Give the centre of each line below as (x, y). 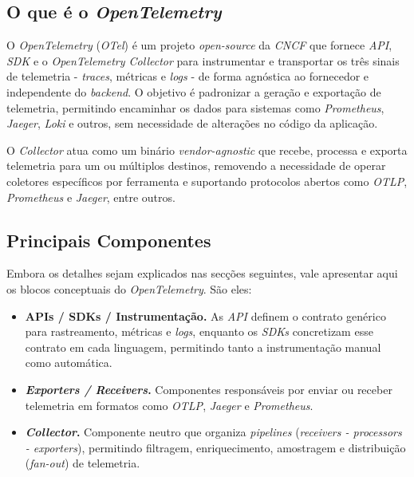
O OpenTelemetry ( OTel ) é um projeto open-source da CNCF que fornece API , (199, 45)
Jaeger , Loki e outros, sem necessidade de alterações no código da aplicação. (192, 123)
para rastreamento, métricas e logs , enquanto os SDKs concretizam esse (199, 331)
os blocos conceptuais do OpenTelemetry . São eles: (129, 288)
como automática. (69, 363)
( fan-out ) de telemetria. (83, 463)
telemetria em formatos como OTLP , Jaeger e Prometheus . (169, 405)
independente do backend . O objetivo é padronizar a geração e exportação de (194, 91)
